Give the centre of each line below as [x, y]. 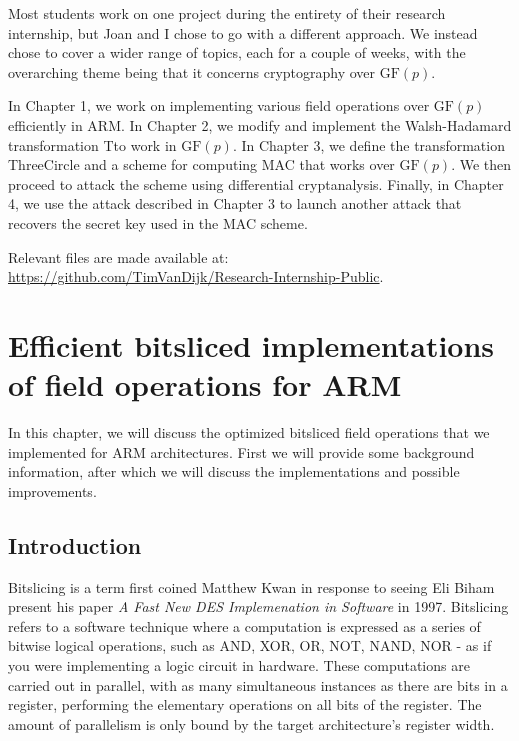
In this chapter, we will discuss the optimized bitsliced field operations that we [249, 432]
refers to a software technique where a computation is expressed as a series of [244, 625]
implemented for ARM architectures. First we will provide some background [241, 451]
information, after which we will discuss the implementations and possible [234, 471]
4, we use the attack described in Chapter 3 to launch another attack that [235, 203]
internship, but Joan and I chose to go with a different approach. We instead [243, 32]
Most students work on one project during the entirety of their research [227, 13]
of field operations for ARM [205, 384]
